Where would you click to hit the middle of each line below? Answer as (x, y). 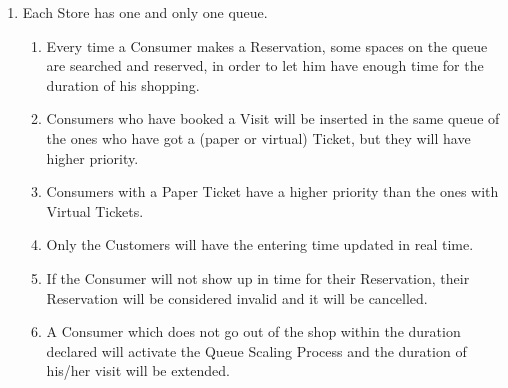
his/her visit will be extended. (138, 370)
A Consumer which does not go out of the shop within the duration (253, 331)
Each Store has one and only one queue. (145, 12)
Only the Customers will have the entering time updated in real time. (260, 244)
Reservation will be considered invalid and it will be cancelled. (237, 297)
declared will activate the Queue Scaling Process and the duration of (256, 350)
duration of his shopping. (123, 84)
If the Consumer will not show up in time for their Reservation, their (258, 277)
